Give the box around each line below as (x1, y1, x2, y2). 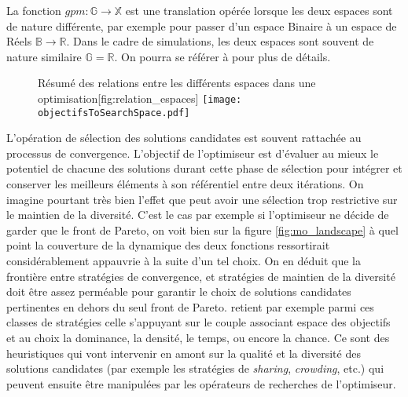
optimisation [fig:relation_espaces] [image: (38, 89, 242, 106)
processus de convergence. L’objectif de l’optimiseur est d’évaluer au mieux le (6, 144, 379, 161)
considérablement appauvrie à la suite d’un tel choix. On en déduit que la (6, 253, 361, 269)
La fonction (6, 2, 61, 18)
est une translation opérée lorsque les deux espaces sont (125, 2, 393, 18)
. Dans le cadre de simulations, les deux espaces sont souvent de (66, 33, 374, 49)
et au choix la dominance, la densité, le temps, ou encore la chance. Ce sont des (6, 330, 390, 345)
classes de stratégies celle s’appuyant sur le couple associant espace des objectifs (6, 314, 391, 330)
